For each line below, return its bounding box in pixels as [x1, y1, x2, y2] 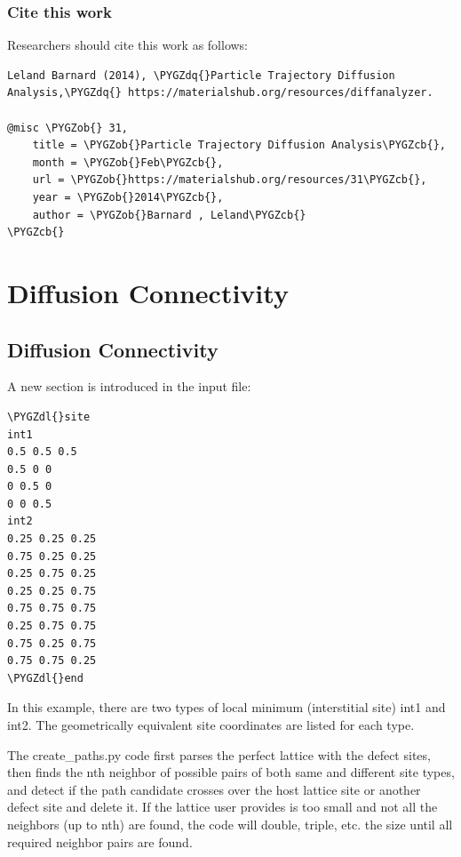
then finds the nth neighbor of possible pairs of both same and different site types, [7, 763, 455, 781]
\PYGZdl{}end [7, 671, 83, 685]
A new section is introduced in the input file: [7, 377, 251, 396]
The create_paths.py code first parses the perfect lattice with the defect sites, [7, 745, 431, 764]
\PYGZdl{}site [7, 410, 91, 423]
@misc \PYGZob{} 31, [7, 121, 129, 134]
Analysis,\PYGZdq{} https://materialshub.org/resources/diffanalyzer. [7, 86, 433, 100]
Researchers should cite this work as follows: [7, 36, 249, 54]
